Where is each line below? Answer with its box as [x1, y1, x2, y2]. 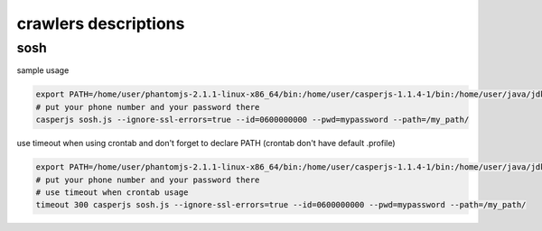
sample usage [16, 65, 70, 76]
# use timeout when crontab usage [35, 187, 189, 198]
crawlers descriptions [16, 14, 185, 33]
